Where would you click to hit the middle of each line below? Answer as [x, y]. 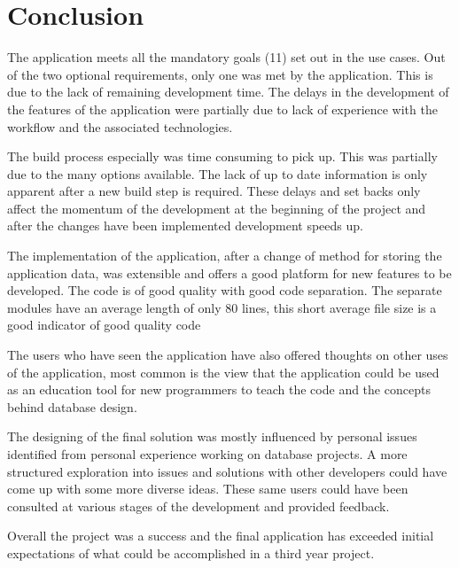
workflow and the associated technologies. [120, 126]
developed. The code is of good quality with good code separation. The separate [225, 290]
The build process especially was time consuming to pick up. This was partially [222, 156]
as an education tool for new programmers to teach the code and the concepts [219, 389]
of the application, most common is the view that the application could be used [223, 372]
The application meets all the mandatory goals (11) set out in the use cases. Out [226, 57]
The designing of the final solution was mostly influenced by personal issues [212, 436]
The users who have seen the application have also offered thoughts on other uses [228, 355]
